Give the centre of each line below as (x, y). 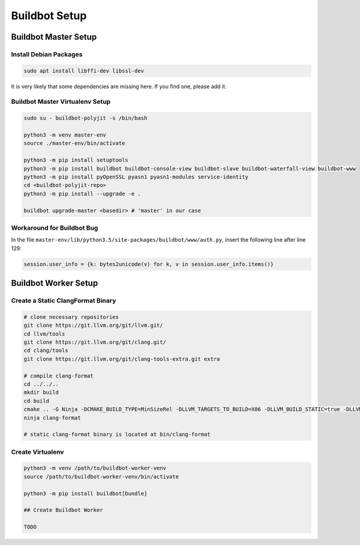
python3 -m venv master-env (65, 135)
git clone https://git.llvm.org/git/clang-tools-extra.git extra (122, 359)
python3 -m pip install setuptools (76, 160)
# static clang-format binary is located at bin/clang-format (117, 434)
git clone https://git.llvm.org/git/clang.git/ (95, 342)
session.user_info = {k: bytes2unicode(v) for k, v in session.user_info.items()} (149, 264)
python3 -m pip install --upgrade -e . (82, 194)
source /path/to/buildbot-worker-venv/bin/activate (101, 476)
